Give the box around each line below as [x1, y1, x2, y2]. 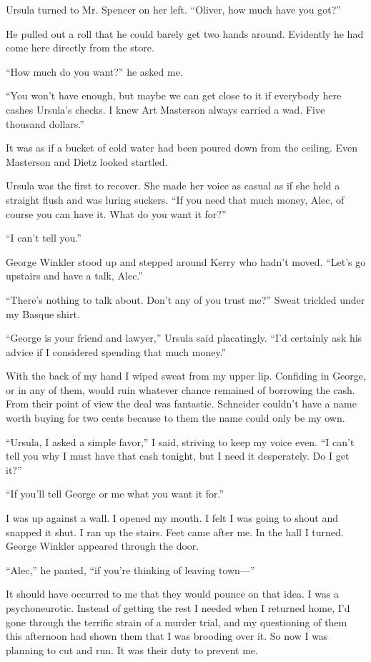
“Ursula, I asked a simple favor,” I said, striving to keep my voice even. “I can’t [6, 434, 355, 449]
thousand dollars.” [6, 116, 84, 131]
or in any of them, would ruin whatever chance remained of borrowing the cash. [6, 382, 355, 397]
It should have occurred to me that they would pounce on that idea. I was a [6, 586, 340, 601]
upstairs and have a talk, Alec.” [6, 268, 143, 283]
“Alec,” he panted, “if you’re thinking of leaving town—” [6, 562, 255, 577]
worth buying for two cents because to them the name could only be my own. [6, 410, 345, 425]
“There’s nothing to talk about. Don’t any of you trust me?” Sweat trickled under [6, 292, 365, 307]
